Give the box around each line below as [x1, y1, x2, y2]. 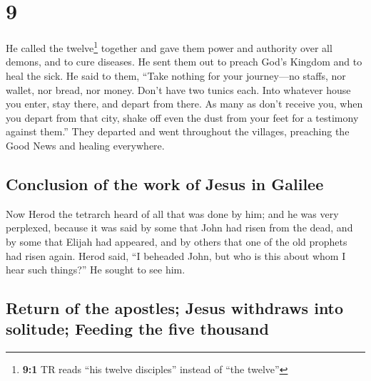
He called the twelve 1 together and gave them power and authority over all [6, 38, 332, 55]
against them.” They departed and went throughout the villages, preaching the [6, 124, 350, 139]
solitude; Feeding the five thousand [6, 318, 269, 340]
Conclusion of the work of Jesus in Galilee [6, 172, 324, 194]
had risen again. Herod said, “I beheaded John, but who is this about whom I [6, 248, 346, 263]
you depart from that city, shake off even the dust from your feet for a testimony [6, 110, 359, 125]
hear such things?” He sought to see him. [6, 262, 185, 277]
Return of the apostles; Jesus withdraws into [6, 297, 344, 319]
